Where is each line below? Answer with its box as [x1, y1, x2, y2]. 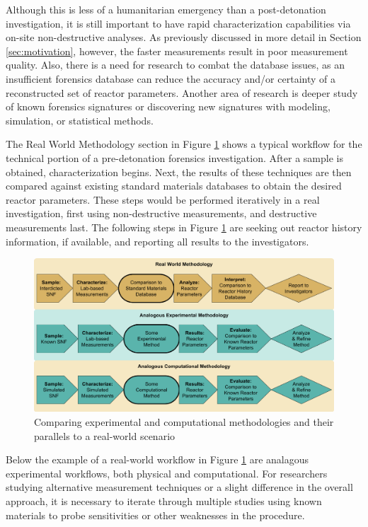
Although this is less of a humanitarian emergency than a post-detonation [6, 2, 326, 16]
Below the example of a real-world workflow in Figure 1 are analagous [6, 452, 309, 467]
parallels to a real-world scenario [34, 428, 176, 443]
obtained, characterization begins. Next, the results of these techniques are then [6, 164, 352, 179]
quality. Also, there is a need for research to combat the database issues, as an [6, 57, 345, 72]
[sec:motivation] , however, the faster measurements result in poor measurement [6, 43, 348, 58]
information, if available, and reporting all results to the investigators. [6, 233, 309, 248]
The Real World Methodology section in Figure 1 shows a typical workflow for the [6, 137, 362, 151]
